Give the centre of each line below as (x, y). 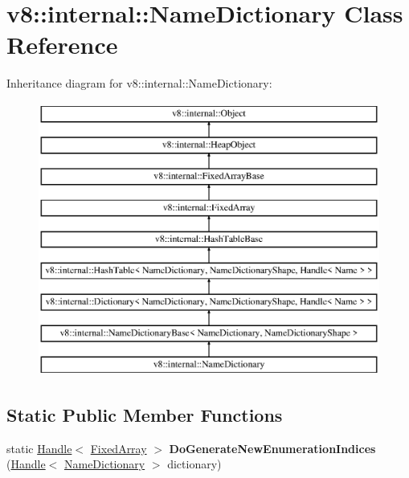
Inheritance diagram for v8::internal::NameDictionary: (139, 83)
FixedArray (119, 448)
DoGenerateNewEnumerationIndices (272, 448)
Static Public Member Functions (145, 415)
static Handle (39, 448)
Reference (62, 45)
